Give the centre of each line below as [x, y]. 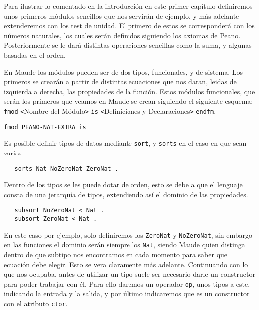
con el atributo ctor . [36, 303]
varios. [14, 152]
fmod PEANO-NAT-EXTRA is [45, 127]
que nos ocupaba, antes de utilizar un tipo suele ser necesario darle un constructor [129, 274]
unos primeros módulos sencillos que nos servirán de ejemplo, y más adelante [122, 16]
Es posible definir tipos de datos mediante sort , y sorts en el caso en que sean [125, 143]
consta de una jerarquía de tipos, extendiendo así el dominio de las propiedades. [126, 194]
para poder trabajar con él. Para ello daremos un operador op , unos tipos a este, [127, 283]
